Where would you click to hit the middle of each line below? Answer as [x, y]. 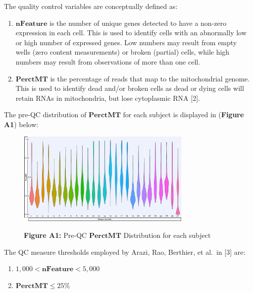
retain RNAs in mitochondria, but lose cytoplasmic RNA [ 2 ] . [108, 98]
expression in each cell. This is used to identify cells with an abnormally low [131, 33]
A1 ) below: [21, 124]
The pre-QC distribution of [45, 114]
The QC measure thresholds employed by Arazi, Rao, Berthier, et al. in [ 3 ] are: [125, 252]
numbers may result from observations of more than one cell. [108, 61]
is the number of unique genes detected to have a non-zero [138, 23]
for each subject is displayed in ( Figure [183, 114]
